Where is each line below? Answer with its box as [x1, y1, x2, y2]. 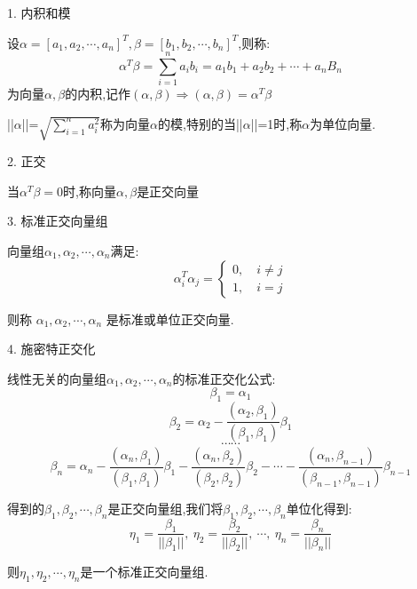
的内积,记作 [65, 84, 131, 103]
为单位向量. [310, 114, 376, 132]
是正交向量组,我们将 [107, 498, 224, 517]
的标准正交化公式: [172, 369, 276, 387]
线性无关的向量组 [7, 369, 106, 387]
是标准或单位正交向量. [106, 309, 234, 328]
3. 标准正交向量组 [7, 211, 108, 230]
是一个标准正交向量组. [80, 562, 208, 581]
